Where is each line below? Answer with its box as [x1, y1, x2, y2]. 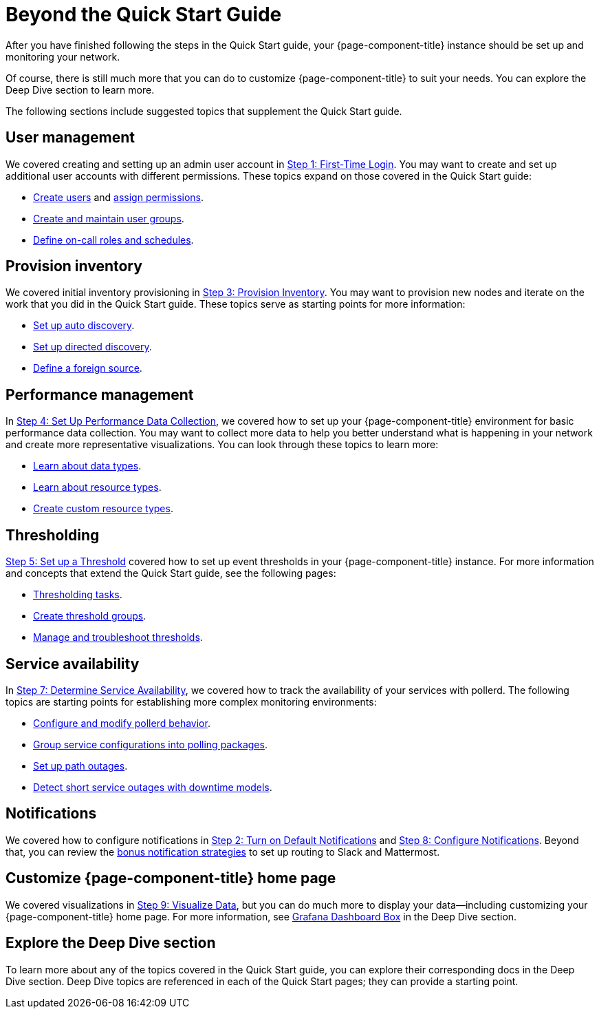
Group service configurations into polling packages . [33, 738, 268, 750]
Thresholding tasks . [33, 589, 122, 601]
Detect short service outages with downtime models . [33, 781, 272, 793]
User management [6, 129, 135, 147]
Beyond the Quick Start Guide [6, 3, 282, 26]
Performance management [6, 385, 194, 403]
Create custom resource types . [33, 503, 173, 515]
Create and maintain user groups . [33, 212, 184, 224]
